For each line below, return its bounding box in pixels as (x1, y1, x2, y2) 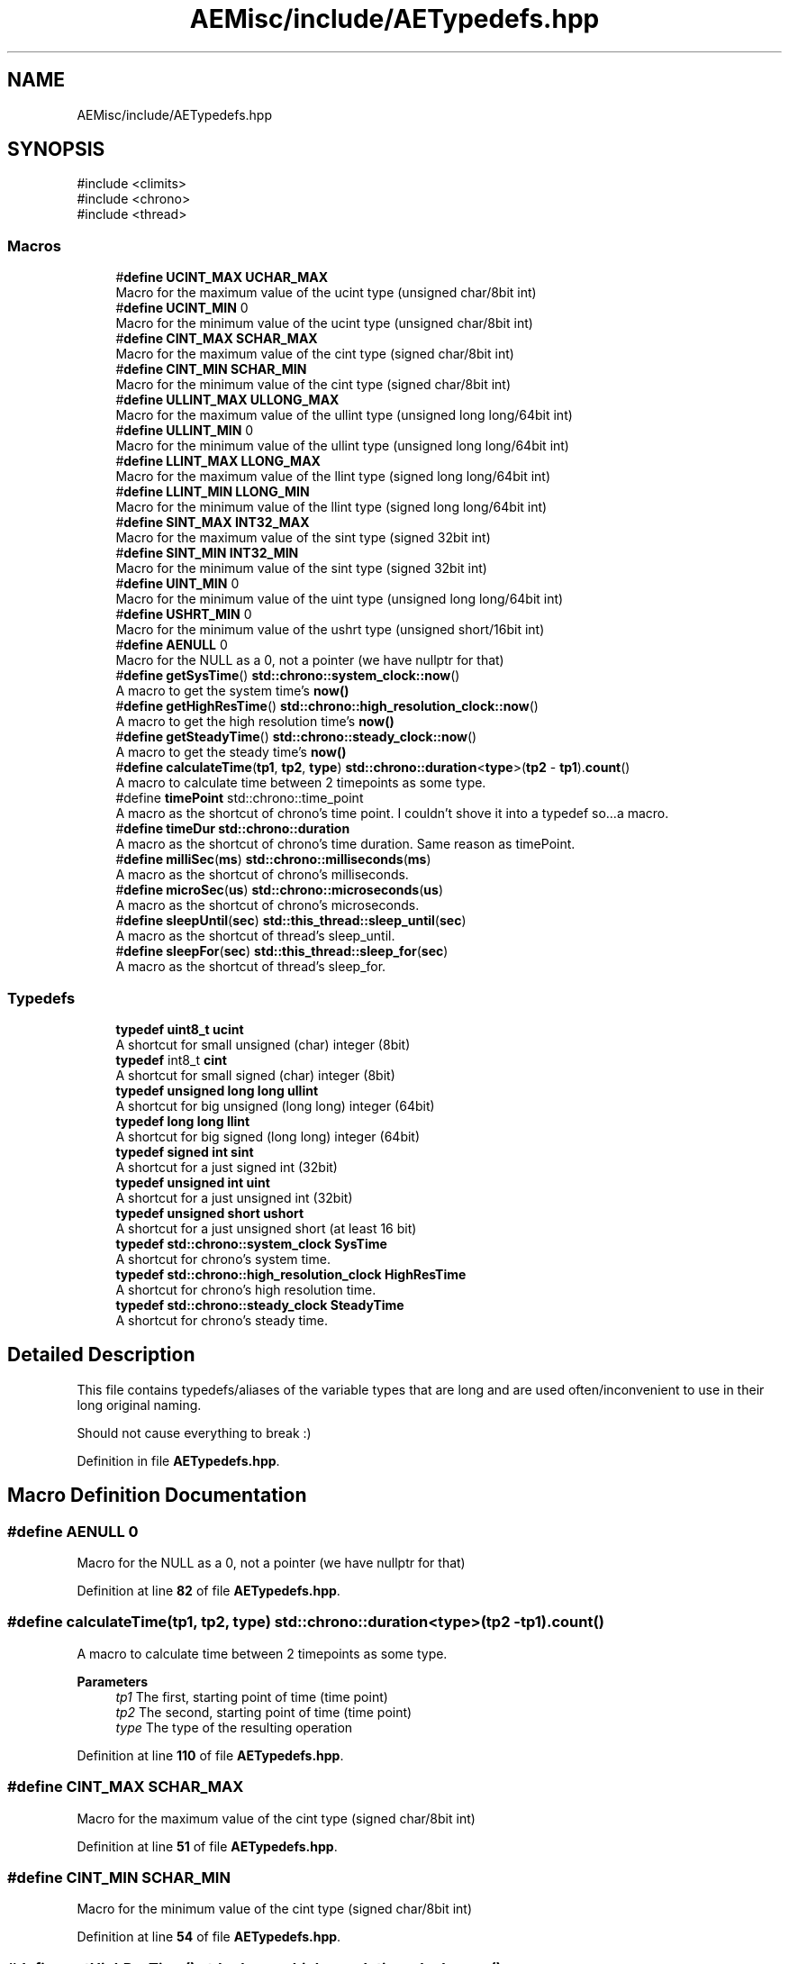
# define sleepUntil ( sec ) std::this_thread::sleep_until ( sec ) (115, 913, 467, 929)
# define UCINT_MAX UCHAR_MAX (115, 269, 328, 286)
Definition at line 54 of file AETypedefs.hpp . (77, 1929, 341, 1945)
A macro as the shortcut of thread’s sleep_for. (115, 959, 386, 975)
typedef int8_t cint (115, 1051, 227, 1068)
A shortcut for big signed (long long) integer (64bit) (115, 1128, 421, 1144)
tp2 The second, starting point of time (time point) (115, 1704, 413, 1720)
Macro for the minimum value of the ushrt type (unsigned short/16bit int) (115, 622, 545, 638)
